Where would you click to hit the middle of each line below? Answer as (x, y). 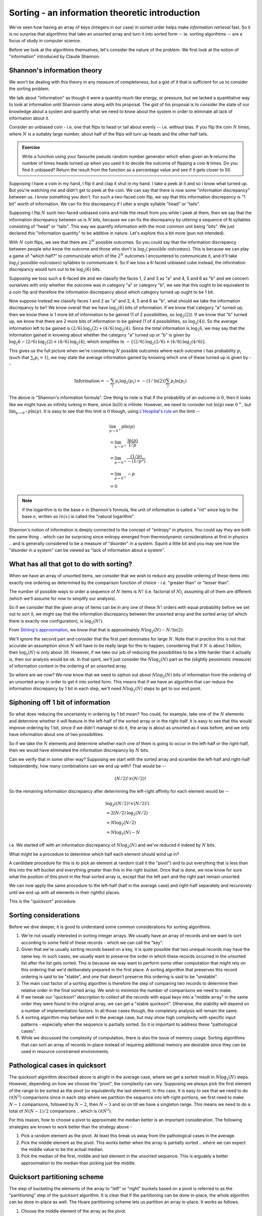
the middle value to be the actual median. (62, 1149)
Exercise (31, 147)
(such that (19, 358)
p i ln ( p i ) (179, 381)
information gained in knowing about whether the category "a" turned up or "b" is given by (100, 335)
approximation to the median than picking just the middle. (78, 1163)
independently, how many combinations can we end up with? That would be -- (88, 766)
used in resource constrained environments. (65, 1052)
